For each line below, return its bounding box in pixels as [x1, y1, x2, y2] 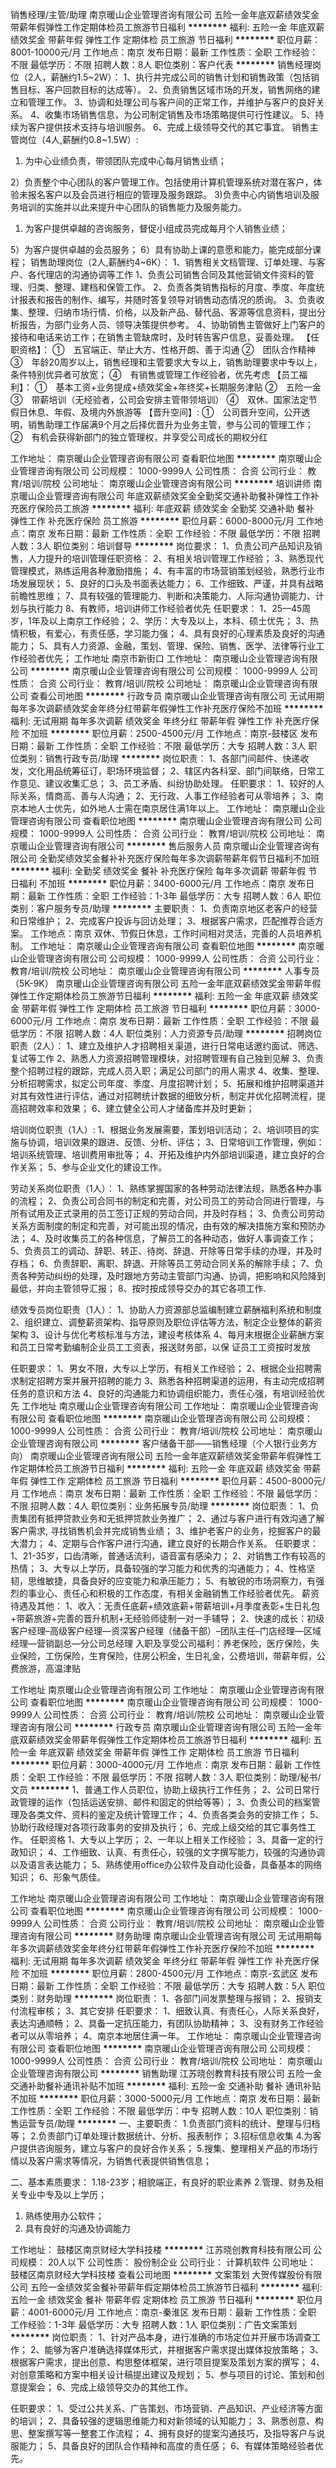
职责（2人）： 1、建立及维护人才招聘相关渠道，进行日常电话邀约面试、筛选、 [10, 1040, 325, 1052]
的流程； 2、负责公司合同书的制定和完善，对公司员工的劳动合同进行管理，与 [10, 1195, 325, 1207]
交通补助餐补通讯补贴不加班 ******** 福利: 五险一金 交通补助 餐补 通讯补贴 [10, 2080, 322, 2092]
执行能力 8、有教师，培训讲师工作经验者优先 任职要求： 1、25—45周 [27, 603, 312, 614]
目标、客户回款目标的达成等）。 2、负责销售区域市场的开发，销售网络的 [18, 84, 312, 95]
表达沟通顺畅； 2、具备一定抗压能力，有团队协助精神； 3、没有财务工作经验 [10, 2018, 325, 2029]
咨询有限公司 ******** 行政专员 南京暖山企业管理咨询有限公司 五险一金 [18, 1721, 314, 1733]
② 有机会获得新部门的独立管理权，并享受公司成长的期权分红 [10, 431, 268, 443]
